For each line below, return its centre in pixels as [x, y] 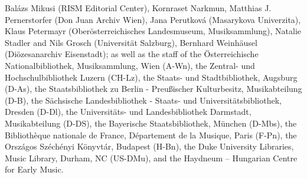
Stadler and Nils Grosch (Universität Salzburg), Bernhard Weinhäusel [131, 42]
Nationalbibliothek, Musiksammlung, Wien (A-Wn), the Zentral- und [130, 65]
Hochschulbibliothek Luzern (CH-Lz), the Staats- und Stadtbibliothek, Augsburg [151, 77]
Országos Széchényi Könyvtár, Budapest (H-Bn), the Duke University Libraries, [149, 146]
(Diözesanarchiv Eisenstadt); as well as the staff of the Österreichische [132, 54]
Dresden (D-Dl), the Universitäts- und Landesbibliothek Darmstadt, [128, 112]
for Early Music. [34, 169]
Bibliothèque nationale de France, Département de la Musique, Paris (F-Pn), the [151, 135]
